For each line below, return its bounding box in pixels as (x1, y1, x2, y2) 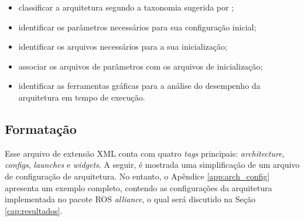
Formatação (5, 119, 77, 137)
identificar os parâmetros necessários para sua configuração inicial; (18, 20, 257, 33)
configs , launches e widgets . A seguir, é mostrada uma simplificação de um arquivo (5, 158, 300, 171)
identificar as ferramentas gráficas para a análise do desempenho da (18, 80, 261, 92)
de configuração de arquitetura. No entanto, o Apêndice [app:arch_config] (5, 170, 270, 182)
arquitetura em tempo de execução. (18, 91, 145, 103)
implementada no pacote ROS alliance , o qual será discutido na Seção (5, 193, 255, 205)
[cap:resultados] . (5, 204, 63, 216)
